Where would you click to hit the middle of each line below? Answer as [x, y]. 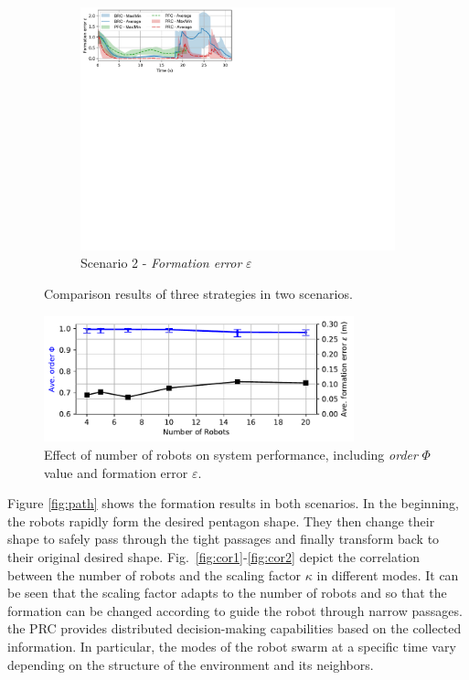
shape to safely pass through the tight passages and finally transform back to [224, 539]
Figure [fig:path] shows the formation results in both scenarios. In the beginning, [233, 503]
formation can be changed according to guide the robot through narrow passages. [235, 610]
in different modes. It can [388, 574]
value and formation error [116, 472]
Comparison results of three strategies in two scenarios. [198, 293]
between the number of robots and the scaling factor [155, 574]
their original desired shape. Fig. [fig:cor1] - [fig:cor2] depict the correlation [214, 557]
